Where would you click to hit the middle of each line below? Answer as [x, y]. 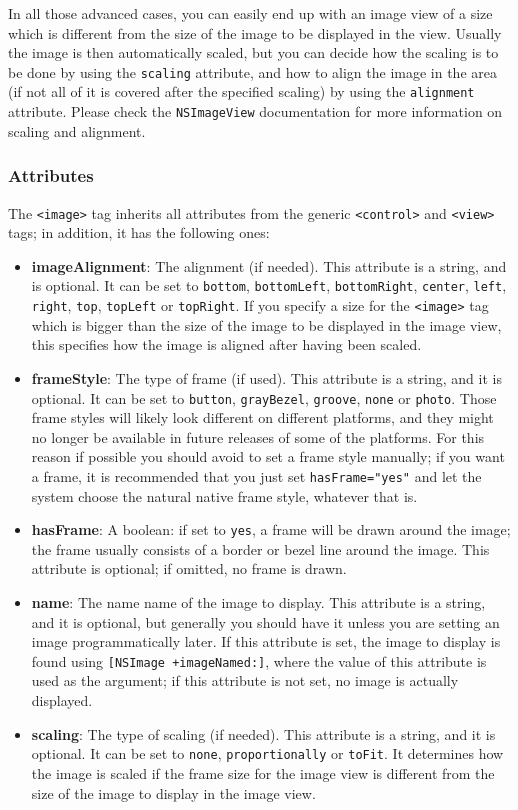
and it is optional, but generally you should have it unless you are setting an [265, 621]
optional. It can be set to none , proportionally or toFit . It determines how [267, 753]
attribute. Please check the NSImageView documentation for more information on [255, 111]
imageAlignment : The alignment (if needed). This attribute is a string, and [269, 265]
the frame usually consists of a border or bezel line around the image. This [260, 548]
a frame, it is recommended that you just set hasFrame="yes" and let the [256, 475]
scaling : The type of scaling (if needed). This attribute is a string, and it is [263, 733]
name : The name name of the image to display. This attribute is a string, [258, 602]
